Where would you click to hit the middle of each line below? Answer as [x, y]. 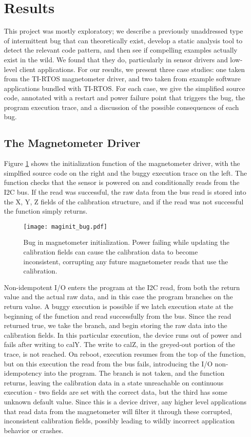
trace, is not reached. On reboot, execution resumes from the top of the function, [125, 354]
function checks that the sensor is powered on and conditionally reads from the [122, 182]
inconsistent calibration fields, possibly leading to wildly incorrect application [119, 421]
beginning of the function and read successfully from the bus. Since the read [118, 316]
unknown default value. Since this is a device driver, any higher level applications [125, 401]
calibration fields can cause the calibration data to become [111, 252]
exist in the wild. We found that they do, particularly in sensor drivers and [116, 59]
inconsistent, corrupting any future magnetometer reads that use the [126, 261]
